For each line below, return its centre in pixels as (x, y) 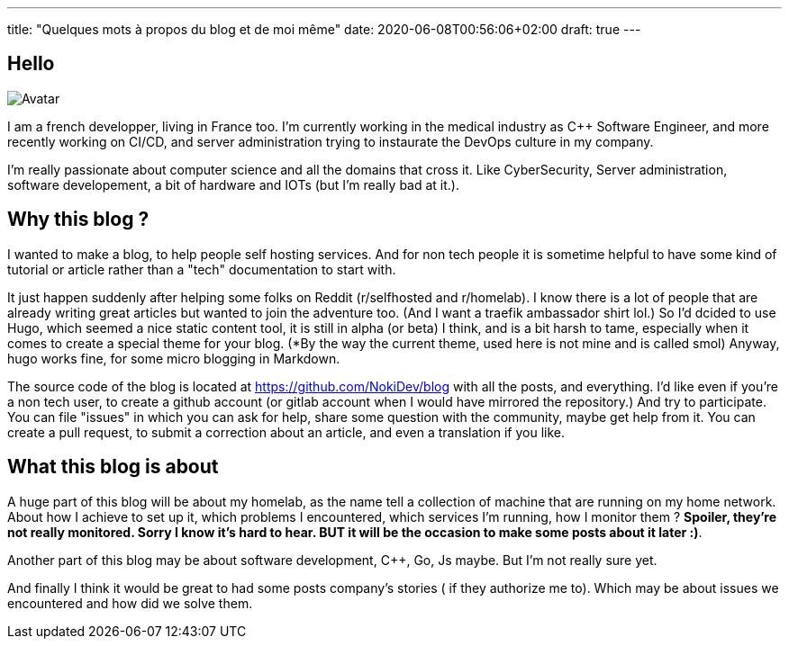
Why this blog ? (78, 220)
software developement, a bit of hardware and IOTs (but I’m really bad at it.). (233, 184)
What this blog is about (113, 467)
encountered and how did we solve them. (130, 603)
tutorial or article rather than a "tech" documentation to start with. (202, 269)
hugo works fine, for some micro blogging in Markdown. (174, 358)
